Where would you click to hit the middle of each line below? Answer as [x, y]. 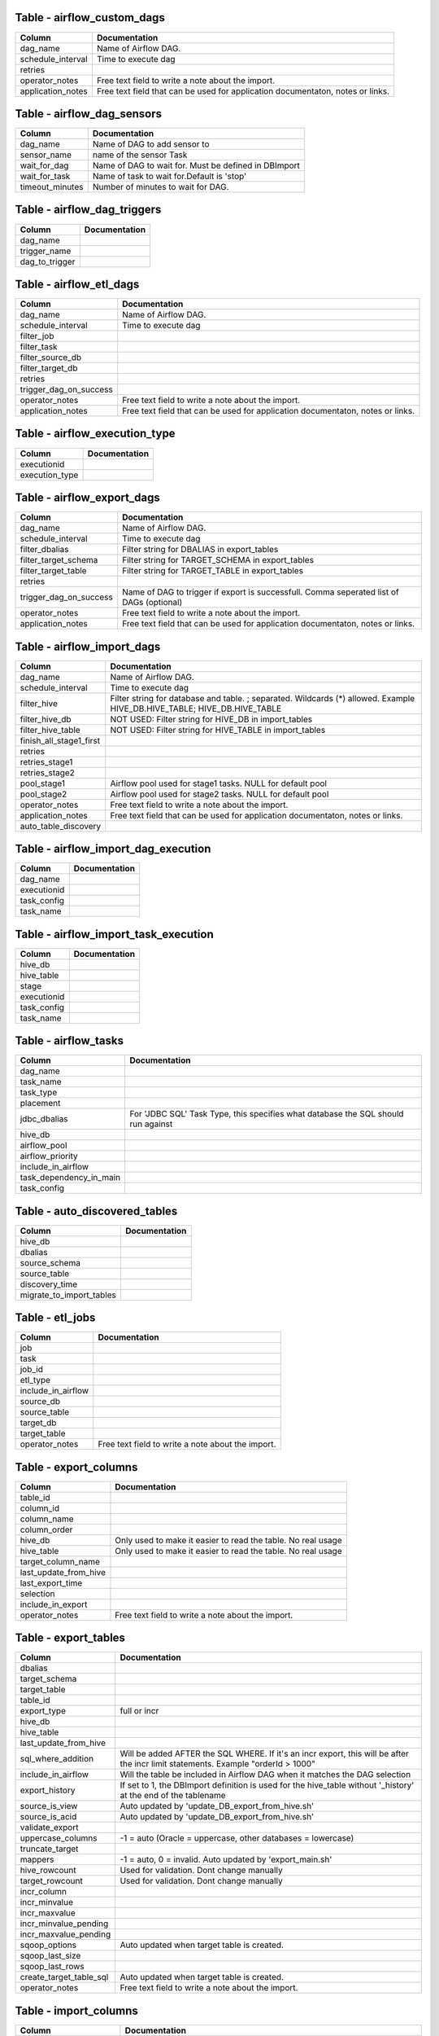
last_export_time [51, 1582]
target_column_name [60, 1561]
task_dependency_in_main [70, 1178]
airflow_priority [49, 1156]
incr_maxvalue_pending [65, 1934]
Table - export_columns [76, 1467]
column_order [46, 1529]
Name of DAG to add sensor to [151, 144]
